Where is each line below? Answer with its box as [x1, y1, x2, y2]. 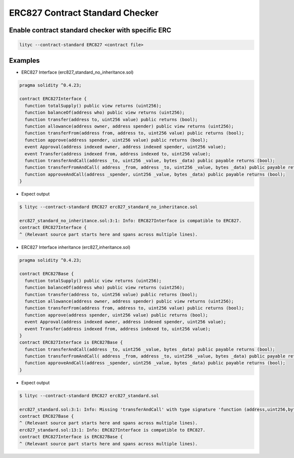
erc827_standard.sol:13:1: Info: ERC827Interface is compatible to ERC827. [19, 427, 206, 433]
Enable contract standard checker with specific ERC [9, 26, 171, 34]
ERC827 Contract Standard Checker [9, 7, 159, 18]
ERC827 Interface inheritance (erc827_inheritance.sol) [21, 244, 131, 250]
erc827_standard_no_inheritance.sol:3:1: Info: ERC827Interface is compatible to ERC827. [19, 218, 242, 223]
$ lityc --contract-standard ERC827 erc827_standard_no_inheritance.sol [19, 204, 198, 210]
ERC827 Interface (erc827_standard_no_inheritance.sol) [21, 69, 134, 75]
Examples [9, 56, 40, 65]
